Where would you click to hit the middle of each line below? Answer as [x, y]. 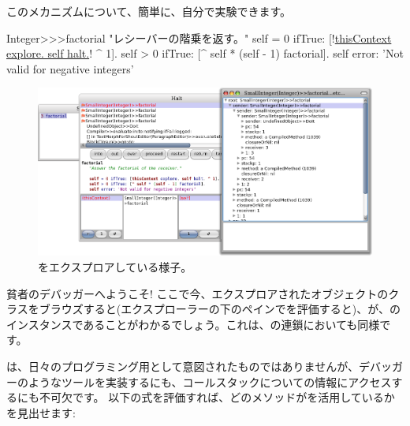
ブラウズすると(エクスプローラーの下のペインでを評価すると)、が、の [220, 309]
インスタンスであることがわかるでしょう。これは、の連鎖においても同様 [193, 324]
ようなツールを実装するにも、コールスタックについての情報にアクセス [210, 381]
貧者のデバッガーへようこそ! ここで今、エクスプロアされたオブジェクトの [198, 293]
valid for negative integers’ [70, 68]
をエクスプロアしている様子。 [115, 267]
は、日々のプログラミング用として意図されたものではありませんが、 [183, 366]
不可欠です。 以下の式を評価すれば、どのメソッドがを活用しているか [217, 397]
